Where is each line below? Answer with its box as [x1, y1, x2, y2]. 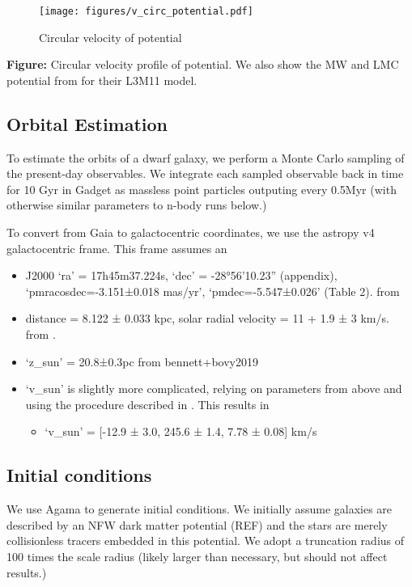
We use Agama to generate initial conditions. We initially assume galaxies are [6, 500, 393, 517]
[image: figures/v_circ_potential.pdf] [39, 6, 253, 17]
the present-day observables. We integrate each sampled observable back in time [6, 165, 404, 182]
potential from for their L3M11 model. [6, 71, 198, 88]
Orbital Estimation [6, 111, 168, 136]
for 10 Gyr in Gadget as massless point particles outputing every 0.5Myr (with [6, 180, 397, 197]
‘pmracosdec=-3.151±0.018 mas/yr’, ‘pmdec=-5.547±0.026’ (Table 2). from [25, 282, 400, 299]
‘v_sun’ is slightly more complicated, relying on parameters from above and [25, 380, 402, 397]
